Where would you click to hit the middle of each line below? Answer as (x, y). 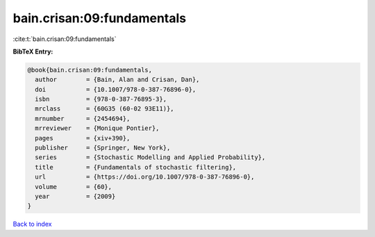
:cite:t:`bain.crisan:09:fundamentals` (65, 39)
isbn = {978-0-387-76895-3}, (101, 99)
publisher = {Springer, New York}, (103, 148)
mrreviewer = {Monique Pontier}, (97, 128)
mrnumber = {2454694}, (83, 119)
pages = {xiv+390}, (83, 138)
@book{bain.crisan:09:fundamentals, (90, 70)
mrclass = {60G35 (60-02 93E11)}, (105, 109)
